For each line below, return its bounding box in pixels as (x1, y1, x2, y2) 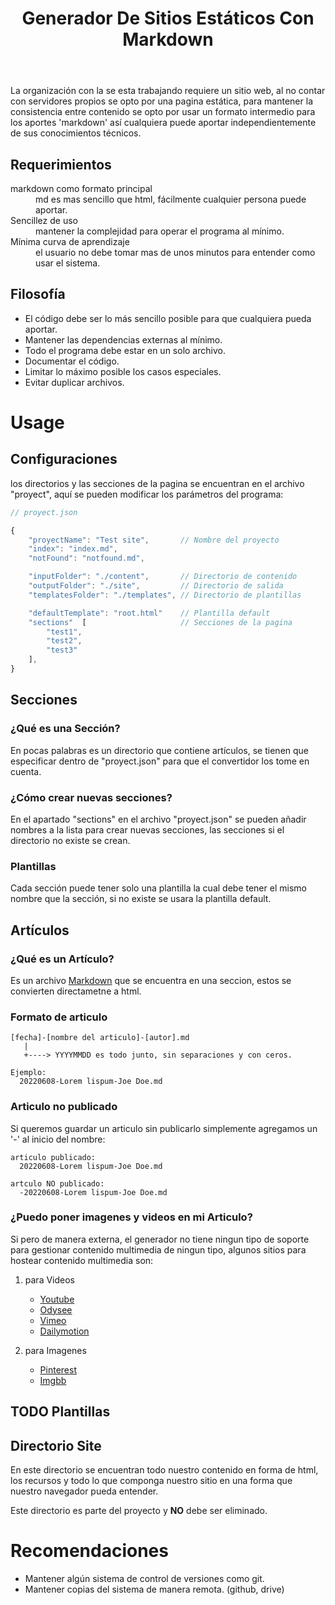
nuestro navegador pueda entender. (10, 1485, 159, 1497)
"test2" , (46, 636, 83, 646)
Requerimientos (10, 156, 112, 173)
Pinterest (39, 1363, 77, 1376)
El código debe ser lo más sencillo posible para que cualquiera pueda (24, 312, 312, 324)
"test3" (46, 645, 78, 656)
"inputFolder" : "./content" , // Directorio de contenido (28, 572, 298, 582)
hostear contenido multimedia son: (10, 1254, 154, 1266)
